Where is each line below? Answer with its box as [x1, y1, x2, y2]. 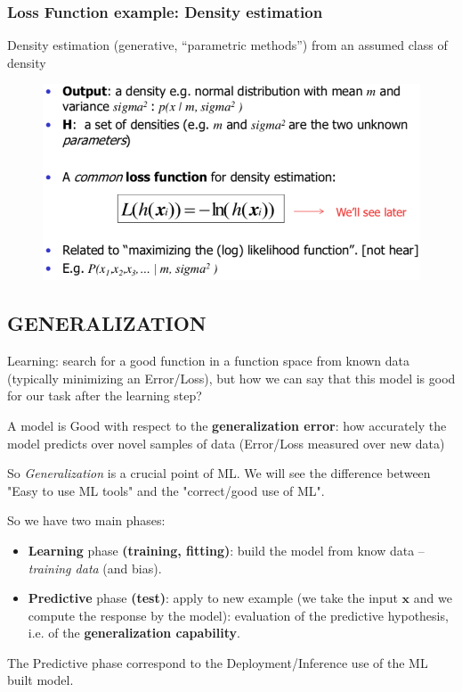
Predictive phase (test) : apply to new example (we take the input [28, 589, 398, 607]
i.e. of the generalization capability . [28, 623, 240, 642]
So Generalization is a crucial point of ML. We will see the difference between [7, 464, 431, 482]
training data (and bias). [28, 558, 162, 577]
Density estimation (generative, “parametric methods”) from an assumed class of [7, 36, 448, 54]
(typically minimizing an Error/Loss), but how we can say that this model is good [7, 368, 456, 387]
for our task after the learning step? [7, 386, 202, 405]
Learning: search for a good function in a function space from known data [7, 351, 410, 370]
